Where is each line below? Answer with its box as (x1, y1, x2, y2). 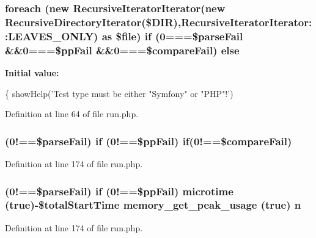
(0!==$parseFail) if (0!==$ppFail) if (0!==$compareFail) (5, 133, 292, 148)
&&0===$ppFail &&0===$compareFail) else (5, 42, 240, 57)
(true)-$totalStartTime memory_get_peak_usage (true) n (5, 197, 301, 212)
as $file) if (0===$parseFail (101, 28, 243, 43)
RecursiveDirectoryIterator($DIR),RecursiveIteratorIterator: (5, 14, 312, 29)
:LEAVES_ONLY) (5, 28, 98, 43)
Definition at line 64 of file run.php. (5, 107, 139, 120)
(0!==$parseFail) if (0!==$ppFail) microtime (5, 183, 233, 198)
